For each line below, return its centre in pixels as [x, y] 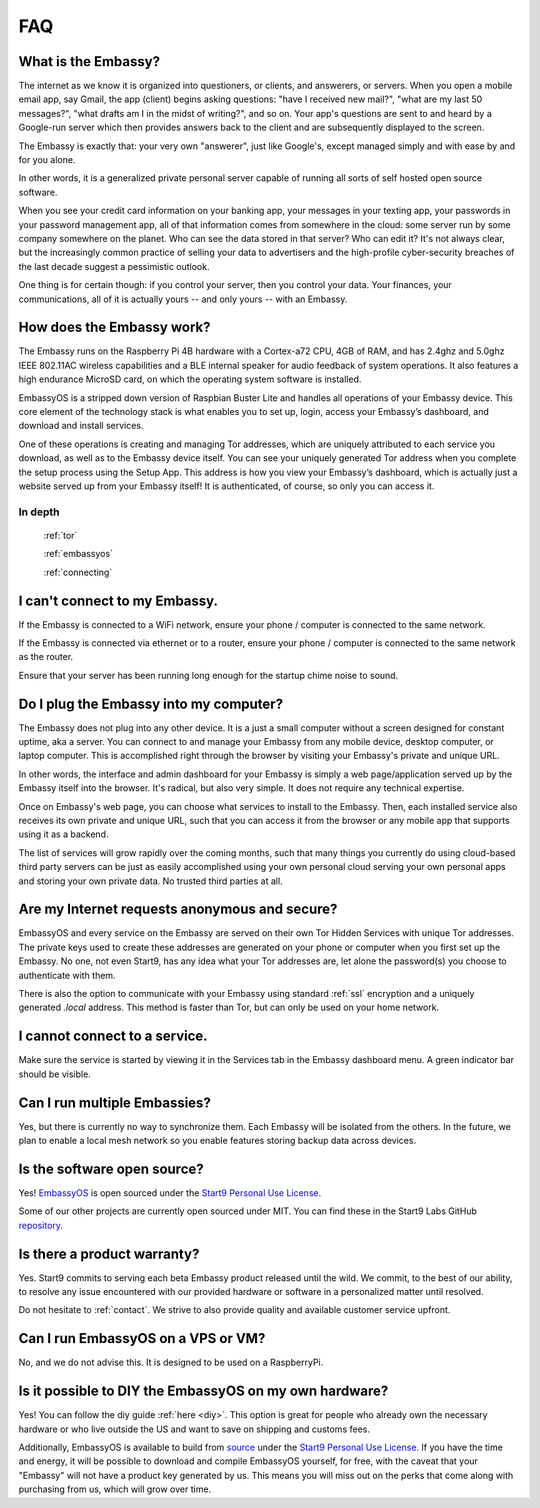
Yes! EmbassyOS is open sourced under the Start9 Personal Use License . [170, 1192]
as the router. [46, 657]
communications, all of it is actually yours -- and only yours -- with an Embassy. [183, 299]
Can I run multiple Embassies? [115, 1102]
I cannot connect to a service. [113, 1036]
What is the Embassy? [89, 61]
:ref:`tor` [60, 535]
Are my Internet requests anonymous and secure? [178, 909]
